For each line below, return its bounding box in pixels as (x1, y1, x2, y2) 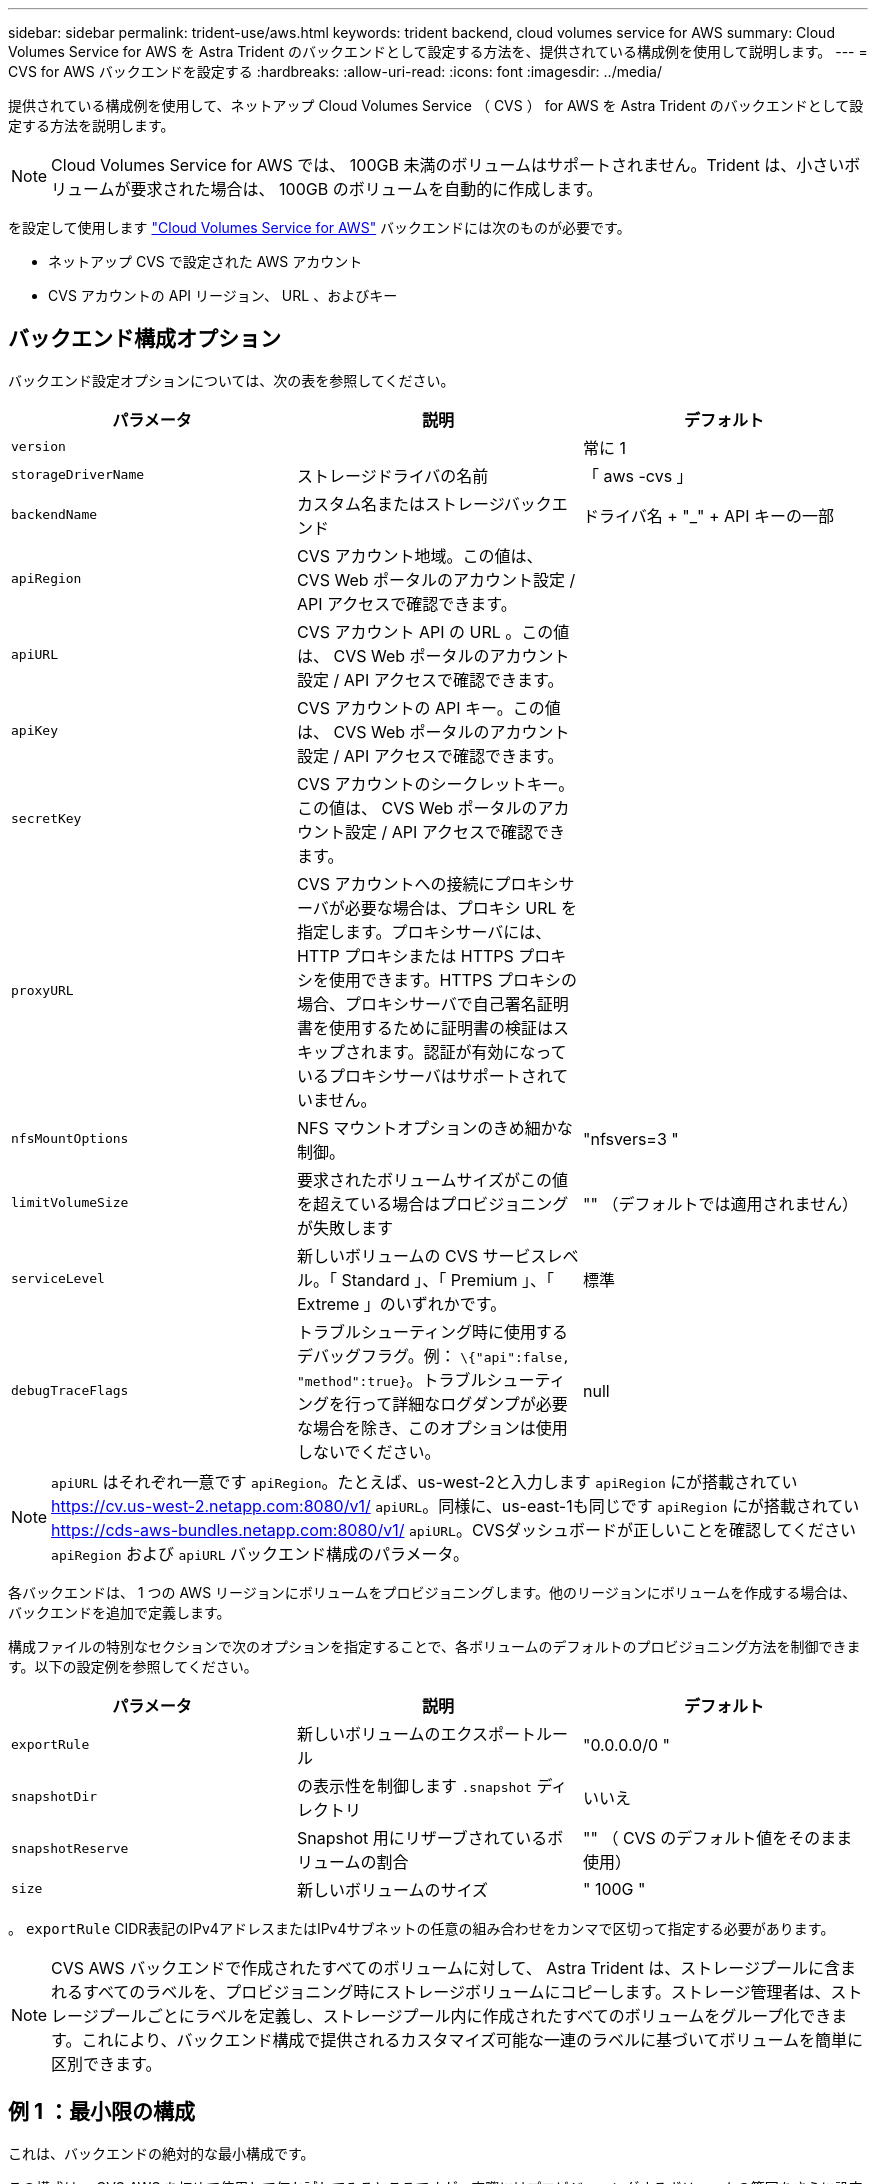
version (11, 439, 66, 455)
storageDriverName (11, 467, 145, 483)
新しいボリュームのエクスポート (296, 1723, 537, 1744)
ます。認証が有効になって (376, 1041, 567, 1062)
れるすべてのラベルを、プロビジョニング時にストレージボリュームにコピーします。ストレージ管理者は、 (51, 1981, 831, 2002)
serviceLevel (11, 1271, 105, 1287)
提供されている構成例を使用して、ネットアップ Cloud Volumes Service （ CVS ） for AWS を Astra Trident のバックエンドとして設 (8, 97, 864, 114)
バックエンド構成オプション (8, 326, 281, 352)
